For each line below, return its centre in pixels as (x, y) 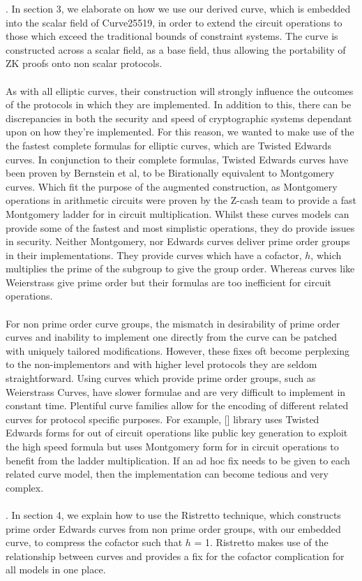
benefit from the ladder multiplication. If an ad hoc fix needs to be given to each (178, 460)
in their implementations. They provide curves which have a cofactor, (154, 255)
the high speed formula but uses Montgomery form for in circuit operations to (172, 446)
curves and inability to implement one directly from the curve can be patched (172, 337)
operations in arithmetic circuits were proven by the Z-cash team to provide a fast (181, 200)
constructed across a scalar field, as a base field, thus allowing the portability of (176, 49)
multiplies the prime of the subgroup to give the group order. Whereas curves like (180, 269)
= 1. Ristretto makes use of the (261, 542)
